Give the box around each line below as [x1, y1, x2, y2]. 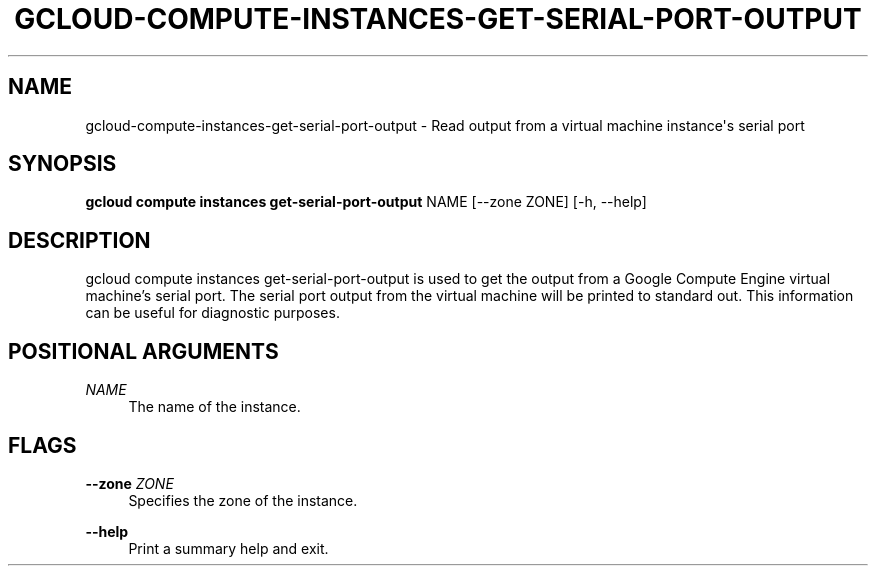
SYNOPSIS [8, 151, 117, 177]
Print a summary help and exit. [128, 539, 329, 557]
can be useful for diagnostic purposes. [85, 304, 340, 322]
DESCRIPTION [8, 227, 151, 253]
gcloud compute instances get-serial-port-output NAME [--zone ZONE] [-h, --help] [85, 193, 647, 211]
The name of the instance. [128, 398, 301, 416]
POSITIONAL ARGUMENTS [8, 338, 279, 364]
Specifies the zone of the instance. [128, 491, 358, 509]
